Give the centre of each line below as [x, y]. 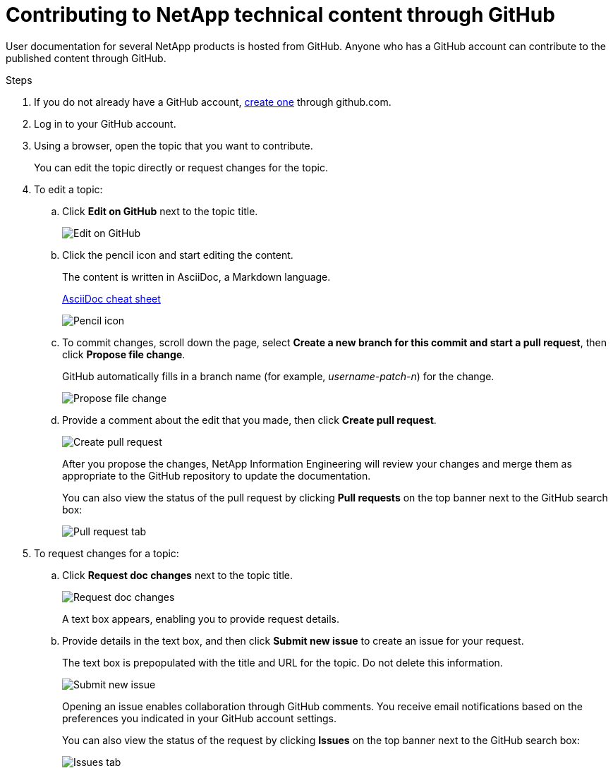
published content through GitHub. [86, 58]
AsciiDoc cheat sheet [111, 298]
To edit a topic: [68, 189]
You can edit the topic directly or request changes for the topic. [181, 167]
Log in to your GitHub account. [105, 123]
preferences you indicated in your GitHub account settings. [199, 718]
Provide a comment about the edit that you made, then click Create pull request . [249, 420]
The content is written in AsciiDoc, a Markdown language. [196, 276]
